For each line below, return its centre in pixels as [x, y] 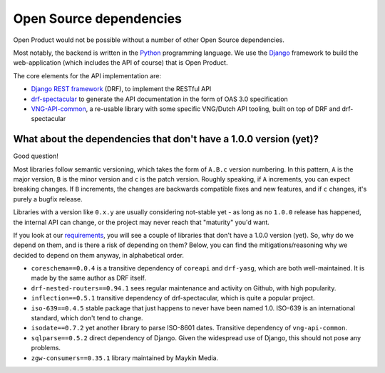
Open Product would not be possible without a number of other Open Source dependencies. [149, 40]
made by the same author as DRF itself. [88, 278]
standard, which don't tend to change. [87, 318]
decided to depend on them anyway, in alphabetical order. [99, 255]
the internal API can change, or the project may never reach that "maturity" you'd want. [142, 222]
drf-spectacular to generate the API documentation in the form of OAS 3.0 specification [159, 99]
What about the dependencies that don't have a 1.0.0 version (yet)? [166, 139]
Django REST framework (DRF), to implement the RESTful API [121, 89]
